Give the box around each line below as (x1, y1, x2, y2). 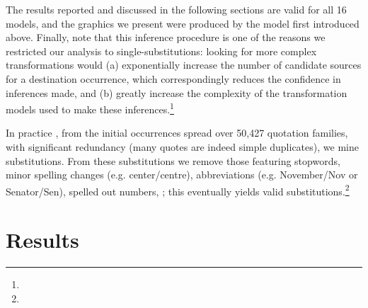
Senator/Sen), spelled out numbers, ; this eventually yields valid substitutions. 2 (6, 181, 350, 198)
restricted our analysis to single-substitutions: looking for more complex (6, 43, 317, 58)
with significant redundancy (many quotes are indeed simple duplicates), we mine (6, 139, 359, 154)
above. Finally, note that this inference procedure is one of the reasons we (6, 30, 326, 45)
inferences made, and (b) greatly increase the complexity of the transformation (6, 85, 347, 100)
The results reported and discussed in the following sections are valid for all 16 (6, 2, 347, 16)
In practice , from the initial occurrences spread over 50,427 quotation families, (6, 125, 348, 140)
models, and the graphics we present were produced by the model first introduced (6, 16, 360, 30)
